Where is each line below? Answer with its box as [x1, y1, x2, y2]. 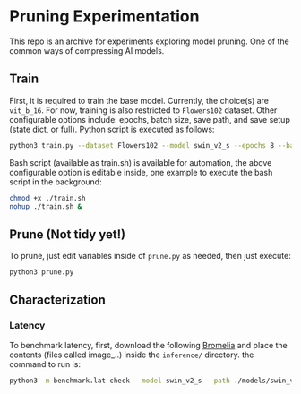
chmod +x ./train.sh [9, 193, 87, 202]
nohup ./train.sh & [9, 201, 82, 211]
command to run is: [9, 358, 81, 369]
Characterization [9, 293, 106, 308]
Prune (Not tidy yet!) [9, 227, 126, 242]
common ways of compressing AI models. [9, 45, 165, 56]
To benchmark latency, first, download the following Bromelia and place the [9, 339, 288, 350]
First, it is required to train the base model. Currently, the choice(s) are [9, 95, 270, 106]
